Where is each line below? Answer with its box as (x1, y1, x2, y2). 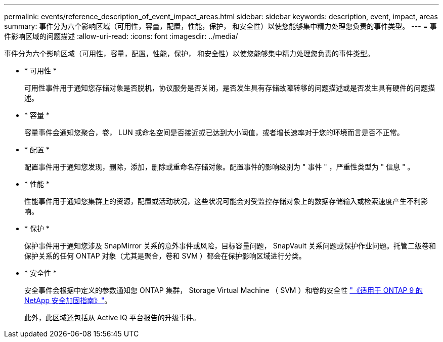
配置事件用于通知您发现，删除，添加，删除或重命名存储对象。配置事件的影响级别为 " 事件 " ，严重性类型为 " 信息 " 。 (24, 162, 415, 171)
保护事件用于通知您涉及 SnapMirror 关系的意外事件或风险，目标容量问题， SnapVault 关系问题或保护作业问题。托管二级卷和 (24, 241, 436, 250)
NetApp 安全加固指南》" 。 (24, 296, 112, 305)
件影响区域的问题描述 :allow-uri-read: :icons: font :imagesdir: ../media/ (4, 32, 238, 40)
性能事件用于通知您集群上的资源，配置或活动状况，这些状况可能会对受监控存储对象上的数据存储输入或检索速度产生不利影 (24, 197, 428, 205)
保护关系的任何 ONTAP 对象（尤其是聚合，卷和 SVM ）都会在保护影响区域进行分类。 (24, 251, 306, 260)
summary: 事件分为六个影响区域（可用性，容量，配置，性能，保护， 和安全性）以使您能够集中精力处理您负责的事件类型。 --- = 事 (4, 22, 437, 30)
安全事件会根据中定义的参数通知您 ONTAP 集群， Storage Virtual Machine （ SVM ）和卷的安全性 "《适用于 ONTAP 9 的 (24, 286, 423, 294)
